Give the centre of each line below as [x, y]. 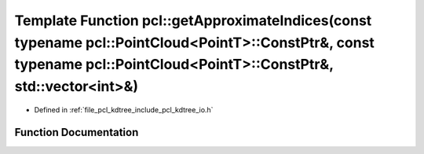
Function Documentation [77, 132]
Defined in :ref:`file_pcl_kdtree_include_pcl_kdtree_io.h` [124, 109]
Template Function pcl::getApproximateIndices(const [193, 20]
